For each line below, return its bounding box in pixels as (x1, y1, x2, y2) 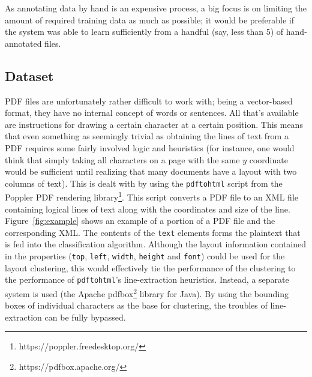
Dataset (5, 66, 54, 85)
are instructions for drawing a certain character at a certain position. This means (5, 118, 303, 130)
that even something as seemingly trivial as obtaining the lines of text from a (5, 130, 289, 142)
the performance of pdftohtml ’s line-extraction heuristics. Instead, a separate (5, 273, 289, 286)
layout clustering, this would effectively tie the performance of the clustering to (5, 261, 296, 274)
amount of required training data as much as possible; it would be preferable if (5, 13, 294, 26)
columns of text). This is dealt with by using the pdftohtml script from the (5, 176, 283, 189)
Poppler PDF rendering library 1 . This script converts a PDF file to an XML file (5, 189, 299, 204)
